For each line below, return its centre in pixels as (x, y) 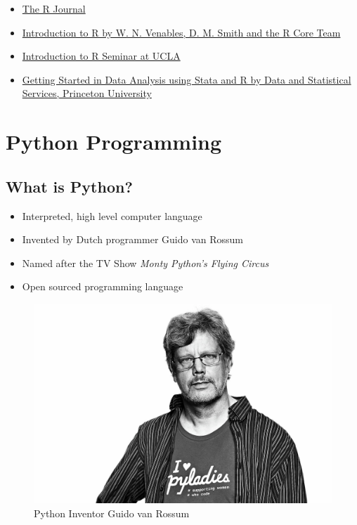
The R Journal (54, 8)
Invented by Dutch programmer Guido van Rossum (132, 239)
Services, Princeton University (87, 93)
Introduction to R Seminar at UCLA (101, 56)
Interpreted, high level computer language (112, 215)
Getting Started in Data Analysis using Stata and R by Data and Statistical (187, 79)
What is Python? (69, 186)
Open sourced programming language (103, 286)
